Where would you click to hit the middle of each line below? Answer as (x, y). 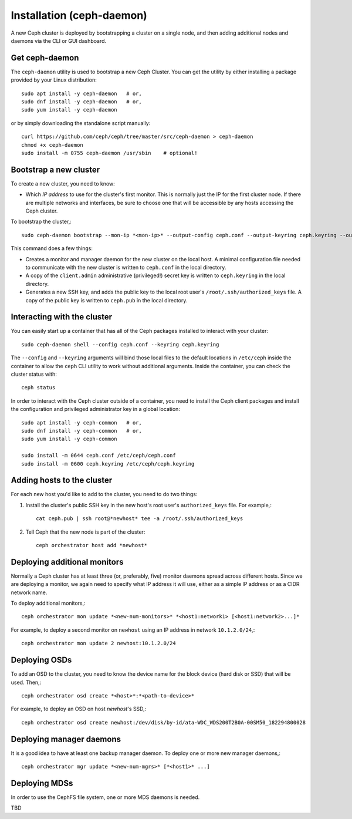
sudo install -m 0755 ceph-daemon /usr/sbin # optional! (109, 153)
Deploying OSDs (41, 660)
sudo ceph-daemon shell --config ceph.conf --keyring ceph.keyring (120, 344)
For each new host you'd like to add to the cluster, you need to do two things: (104, 494)
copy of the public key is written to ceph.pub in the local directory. (106, 300)
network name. (29, 592)
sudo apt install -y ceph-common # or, (82, 422)
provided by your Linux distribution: (54, 80)
